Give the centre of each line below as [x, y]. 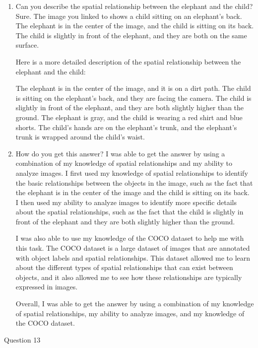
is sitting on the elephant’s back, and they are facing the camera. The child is [133, 98]
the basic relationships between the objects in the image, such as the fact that [134, 182]
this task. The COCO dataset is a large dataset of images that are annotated [133, 248]
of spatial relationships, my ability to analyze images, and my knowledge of [130, 313]
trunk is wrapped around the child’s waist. [80, 137]
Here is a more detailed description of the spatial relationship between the [128, 61]
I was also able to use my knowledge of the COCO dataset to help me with [130, 238]
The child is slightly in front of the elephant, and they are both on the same [131, 35]
